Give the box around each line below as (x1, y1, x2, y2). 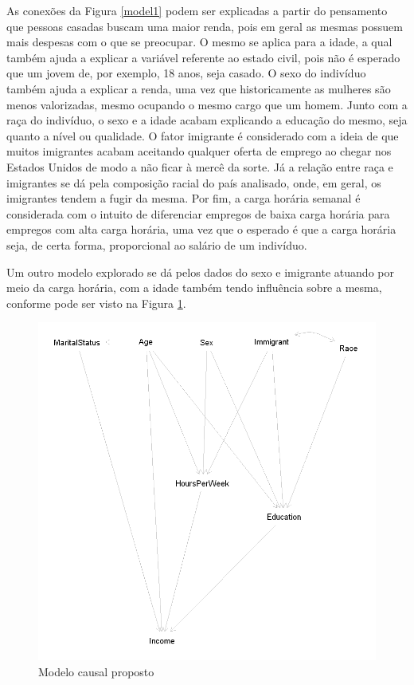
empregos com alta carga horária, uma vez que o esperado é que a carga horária (6, 221, 396, 238)
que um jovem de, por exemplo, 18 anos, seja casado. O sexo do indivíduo (6, 65, 366, 81)
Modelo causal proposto (38, 663, 154, 679)
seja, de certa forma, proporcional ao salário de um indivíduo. (6, 236, 307, 253)
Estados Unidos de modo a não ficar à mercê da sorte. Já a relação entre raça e (6, 158, 393, 175)
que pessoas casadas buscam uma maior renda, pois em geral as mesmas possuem (6, 18, 403, 34)
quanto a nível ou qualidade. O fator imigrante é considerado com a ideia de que (6, 127, 399, 144)
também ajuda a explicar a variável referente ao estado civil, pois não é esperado (6, 49, 400, 65)
